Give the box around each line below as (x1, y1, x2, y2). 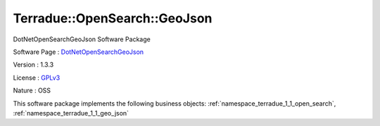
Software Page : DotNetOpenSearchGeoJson (13, 48, 144, 56)
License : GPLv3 (13, 73, 61, 82)
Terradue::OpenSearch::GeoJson (13, 10, 213, 26)
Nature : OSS (13, 86, 51, 94)
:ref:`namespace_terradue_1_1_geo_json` (13, 108, 129, 117)
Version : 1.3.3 (13, 60, 54, 69)
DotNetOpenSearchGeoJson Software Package (13, 35, 151, 43)
